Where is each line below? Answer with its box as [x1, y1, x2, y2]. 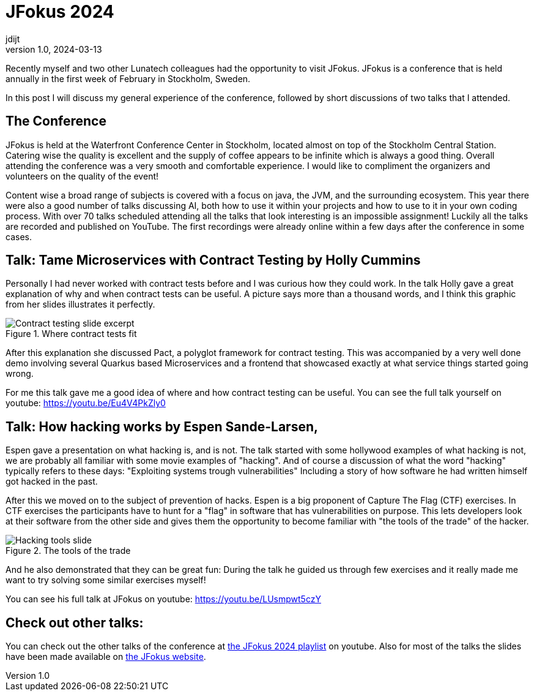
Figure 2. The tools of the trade [6, 545, 131, 556]
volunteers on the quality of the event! [6, 170, 159, 181]
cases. [6, 231, 32, 242]
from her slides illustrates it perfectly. [6, 299, 155, 310]
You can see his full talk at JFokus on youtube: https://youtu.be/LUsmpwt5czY [6, 594, 321, 605]
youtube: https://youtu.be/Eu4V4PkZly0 [6, 398, 166, 409]
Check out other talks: [6, 615, 144, 630]
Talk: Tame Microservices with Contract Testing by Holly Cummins [6, 252, 421, 268]
